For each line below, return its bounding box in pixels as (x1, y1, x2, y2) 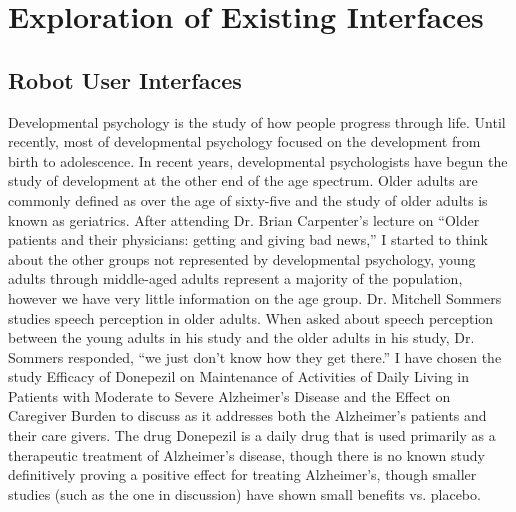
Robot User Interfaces (8, 64, 242, 95)
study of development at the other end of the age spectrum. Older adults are (8, 170, 478, 191)
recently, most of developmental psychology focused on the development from (8, 131, 481, 152)
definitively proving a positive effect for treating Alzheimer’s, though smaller (8, 464, 477, 485)
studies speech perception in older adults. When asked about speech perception (8, 307, 494, 328)
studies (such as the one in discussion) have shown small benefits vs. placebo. (8, 483, 481, 504)
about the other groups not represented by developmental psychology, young (8, 248, 476, 269)
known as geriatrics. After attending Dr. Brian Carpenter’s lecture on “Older (8, 209, 480, 230)
